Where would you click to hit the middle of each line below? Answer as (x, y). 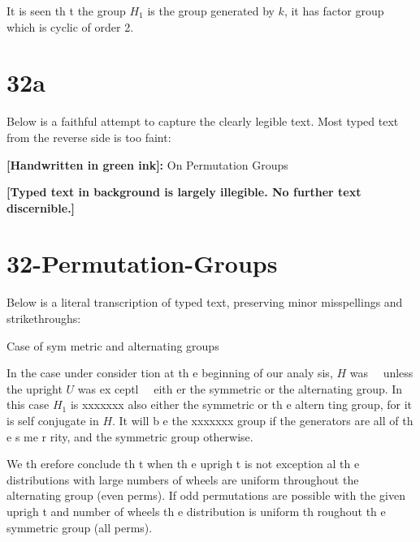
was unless (381, 373)
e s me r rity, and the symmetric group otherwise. (130, 436)
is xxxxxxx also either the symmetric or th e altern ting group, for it (241, 404)
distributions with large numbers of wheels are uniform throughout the (183, 479)
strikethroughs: (44, 318)
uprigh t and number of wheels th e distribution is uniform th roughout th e (196, 511)
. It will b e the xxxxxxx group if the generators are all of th (263, 420)
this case (28, 404)
